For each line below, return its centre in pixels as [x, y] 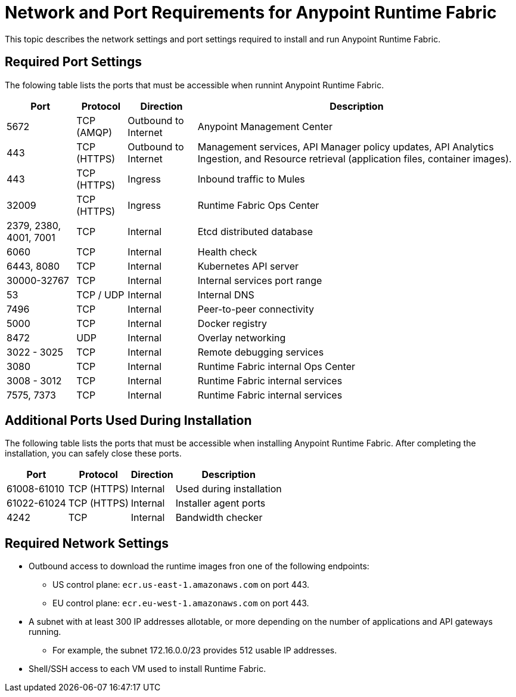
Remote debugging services [261, 352]
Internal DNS [226, 294]
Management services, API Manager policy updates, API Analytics [346, 147]
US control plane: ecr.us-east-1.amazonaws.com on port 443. [181, 585]
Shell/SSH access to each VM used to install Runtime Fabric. [147, 669]
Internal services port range [260, 280]
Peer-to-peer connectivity [256, 309]
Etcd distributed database [255, 231]
